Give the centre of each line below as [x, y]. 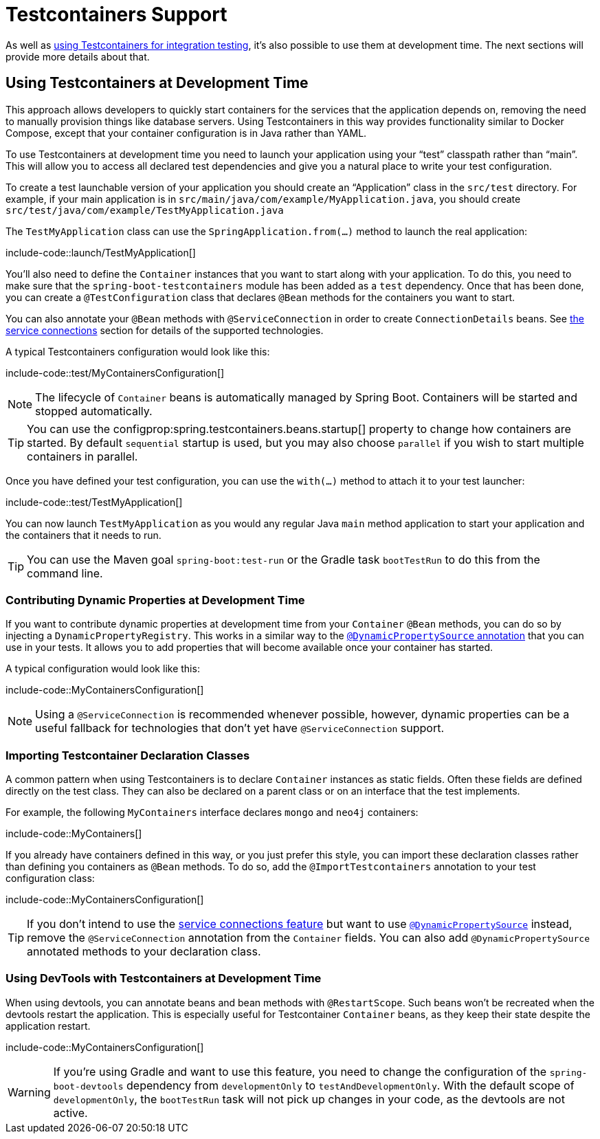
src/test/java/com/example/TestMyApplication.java [145, 210]
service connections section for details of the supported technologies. [165, 330]
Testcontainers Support [116, 14]
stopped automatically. [94, 411]
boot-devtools [88, 1086]
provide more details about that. [78, 56]
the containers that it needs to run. [84, 535]
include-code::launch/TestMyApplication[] [101, 252]
